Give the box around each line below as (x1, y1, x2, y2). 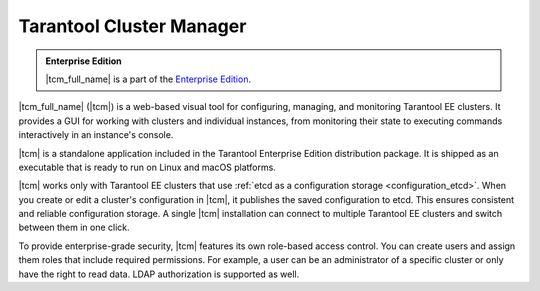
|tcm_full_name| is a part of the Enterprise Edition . (45, 73, 252, 85)
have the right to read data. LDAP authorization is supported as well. (18, 268, 300, 280)
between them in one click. (18, 221, 130, 234)
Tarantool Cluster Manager (18, 15, 247, 37)
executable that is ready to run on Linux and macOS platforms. (18, 161, 277, 173)
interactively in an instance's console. (18, 129, 174, 141)
